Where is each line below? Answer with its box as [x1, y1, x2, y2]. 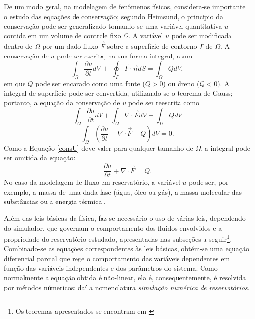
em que [4, 78, 25, 88]
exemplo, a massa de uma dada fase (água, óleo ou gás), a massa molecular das [4, 186, 242, 197]
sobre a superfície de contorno [107, 41, 197, 51]
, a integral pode [201, 143, 251, 153]
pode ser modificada [171, 30, 232, 40]
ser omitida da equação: [4, 152, 76, 163]
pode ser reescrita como [128, 97, 200, 108]
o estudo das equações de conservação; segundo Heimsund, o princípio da [4, 11, 223, 21]
